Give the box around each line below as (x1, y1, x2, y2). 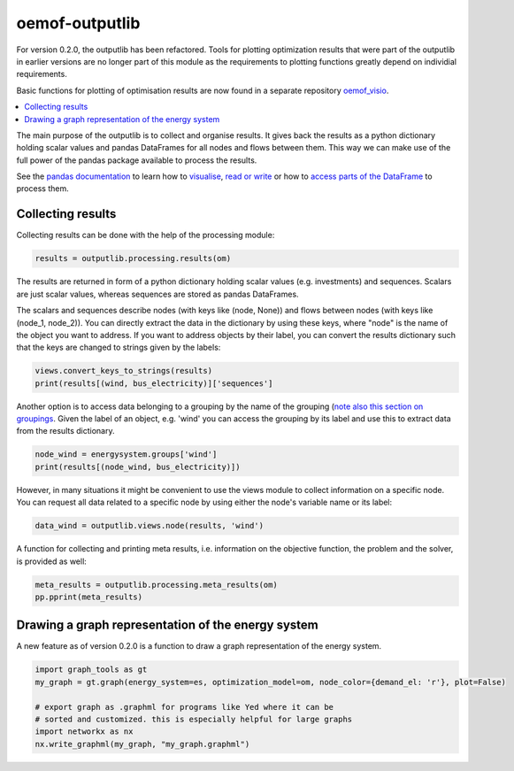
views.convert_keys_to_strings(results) (35, 366, 212, 376)
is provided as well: (16, 556, 88, 567)
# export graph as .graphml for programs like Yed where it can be (35, 702, 334, 712)
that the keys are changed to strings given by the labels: (16, 342, 221, 353)
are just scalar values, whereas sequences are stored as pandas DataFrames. (16, 289, 300, 299)
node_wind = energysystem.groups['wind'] (35, 450, 218, 459)
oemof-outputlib (16, 13, 141, 33)
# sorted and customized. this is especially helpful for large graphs (35, 713, 353, 724)
